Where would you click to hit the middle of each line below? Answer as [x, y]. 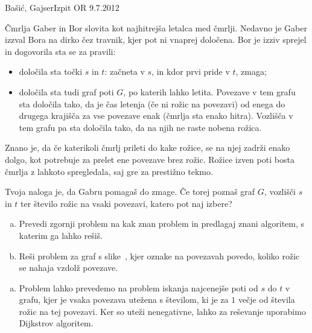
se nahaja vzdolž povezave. [68, 268]
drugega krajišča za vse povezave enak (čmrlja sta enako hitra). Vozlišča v [156, 116]
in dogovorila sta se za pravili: [60, 51]
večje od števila [266, 300]
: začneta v [125, 71]
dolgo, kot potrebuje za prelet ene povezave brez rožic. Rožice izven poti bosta [150, 159]
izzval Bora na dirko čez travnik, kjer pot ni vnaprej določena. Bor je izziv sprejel [156, 40]
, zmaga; [251, 71]
